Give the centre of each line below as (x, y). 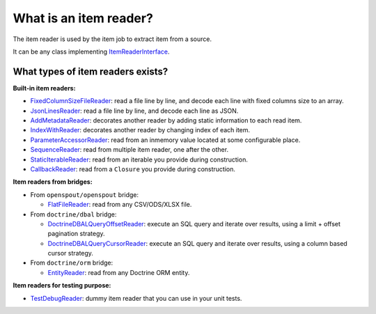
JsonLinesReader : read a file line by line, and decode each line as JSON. (134, 111)
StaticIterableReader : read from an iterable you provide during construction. (139, 159)
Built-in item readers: (44, 88)
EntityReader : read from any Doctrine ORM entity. (119, 272)
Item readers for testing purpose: (62, 285)
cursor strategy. (71, 253)
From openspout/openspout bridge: (85, 194)
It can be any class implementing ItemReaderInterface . (91, 52)
